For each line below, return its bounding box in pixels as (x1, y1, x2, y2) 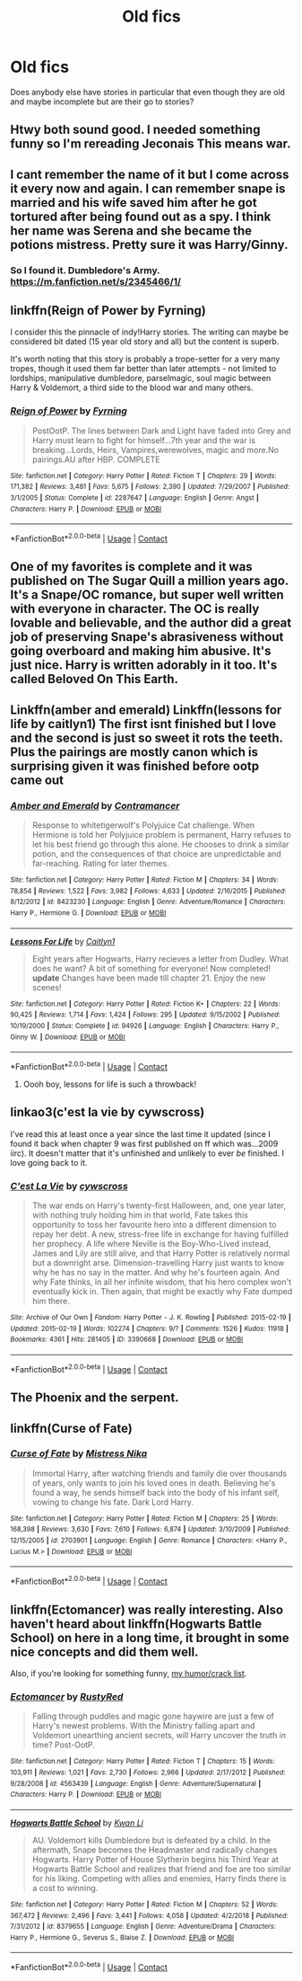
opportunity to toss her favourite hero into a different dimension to (31, 1220, 277, 1230)
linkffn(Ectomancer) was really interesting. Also (10, 1602, 284, 1617)
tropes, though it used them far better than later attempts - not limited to (10, 363, 277, 374)
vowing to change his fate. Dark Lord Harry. (31, 1497, 194, 1507)
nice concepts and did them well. (10, 1644, 199, 1659)
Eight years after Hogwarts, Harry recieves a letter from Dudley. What (31, 953, 289, 964)
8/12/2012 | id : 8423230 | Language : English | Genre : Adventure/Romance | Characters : (10, 897, 286, 907)
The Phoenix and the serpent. (10, 1390, 179, 1406)
